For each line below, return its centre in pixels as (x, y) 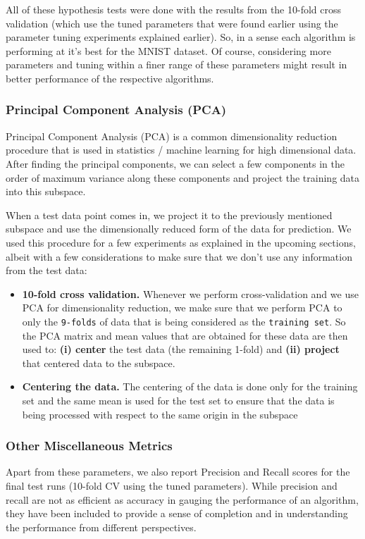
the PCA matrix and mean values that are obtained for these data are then (185, 335)
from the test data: (47, 270)
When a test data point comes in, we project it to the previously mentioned (169, 215)
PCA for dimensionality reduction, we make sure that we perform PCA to (182, 308)
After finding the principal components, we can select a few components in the (175, 163)
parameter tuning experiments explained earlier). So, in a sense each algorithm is (181, 37)
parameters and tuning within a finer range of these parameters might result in (177, 64)
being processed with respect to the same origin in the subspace (160, 414)
